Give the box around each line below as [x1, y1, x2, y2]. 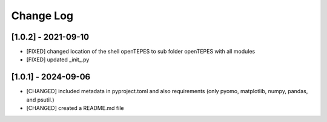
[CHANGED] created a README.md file [26, 105, 124, 112]
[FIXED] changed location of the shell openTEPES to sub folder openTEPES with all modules [26, 48, 256, 55]
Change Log [11, 9, 74, 22]
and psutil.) [26, 96, 54, 103]
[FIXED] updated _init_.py [26, 56, 90, 63]
